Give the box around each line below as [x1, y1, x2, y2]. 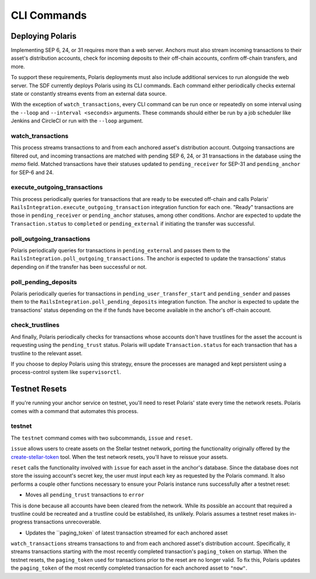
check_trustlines [11, 321, 60, 329]
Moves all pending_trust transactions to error [25, 491, 145, 498]
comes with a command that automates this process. [11, 407, 139, 414]
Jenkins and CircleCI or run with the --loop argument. [11, 117, 143, 124]
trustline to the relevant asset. [11, 349, 83, 357]
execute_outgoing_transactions [11, 183, 103, 192]
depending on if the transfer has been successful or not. [11, 263, 147, 270]
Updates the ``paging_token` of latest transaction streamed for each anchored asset [25, 529, 228, 536]
